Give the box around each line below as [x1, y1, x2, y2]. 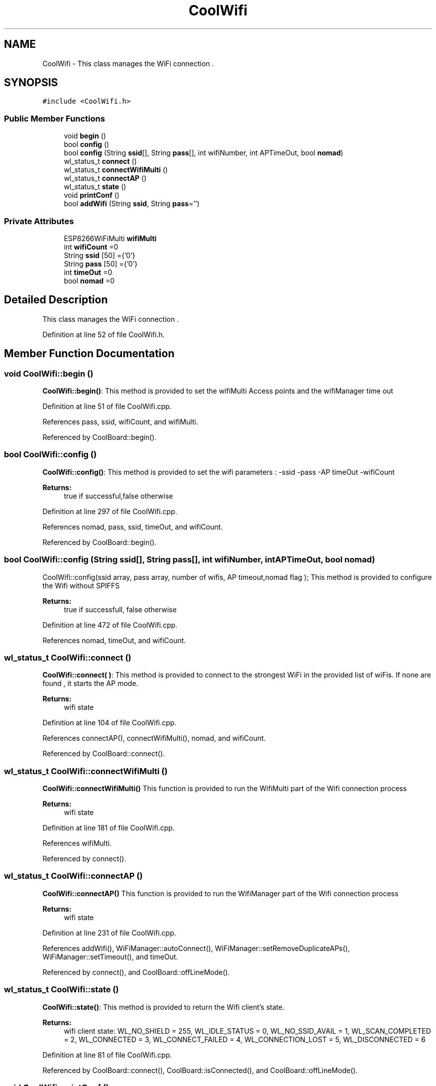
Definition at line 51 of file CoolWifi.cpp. [42, 402, 172, 410]
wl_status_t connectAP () [64, 174, 147, 183]
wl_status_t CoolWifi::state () [4, 984, 119, 995]
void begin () [64, 132, 106, 140]
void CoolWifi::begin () [4, 368, 94, 379]
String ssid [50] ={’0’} [64, 251, 135, 260]
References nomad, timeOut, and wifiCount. [42, 636, 186, 645]
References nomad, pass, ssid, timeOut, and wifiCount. [42, 522, 223, 531]
